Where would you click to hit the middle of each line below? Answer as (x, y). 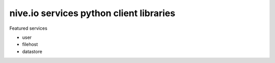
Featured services (29, 28)
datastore (32, 51)
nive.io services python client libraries (92, 13)
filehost (30, 44)
